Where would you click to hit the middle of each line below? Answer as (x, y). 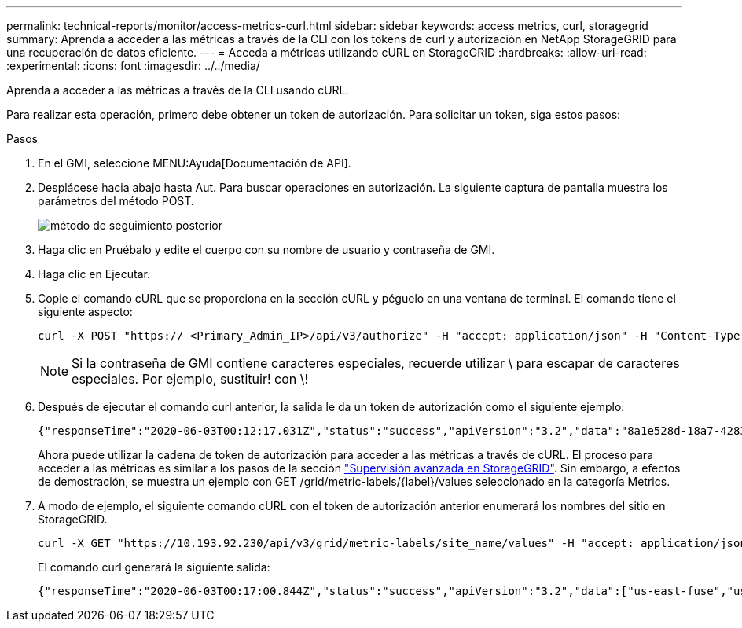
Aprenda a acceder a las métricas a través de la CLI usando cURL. (178, 90)
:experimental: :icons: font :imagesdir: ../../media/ (133, 66)
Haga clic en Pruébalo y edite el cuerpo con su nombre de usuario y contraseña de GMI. (266, 250)
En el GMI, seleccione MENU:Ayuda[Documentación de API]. (195, 163)
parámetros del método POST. (116, 201)
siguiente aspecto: (85, 312)
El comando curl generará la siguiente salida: (154, 567)
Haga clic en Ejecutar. (94, 274)
